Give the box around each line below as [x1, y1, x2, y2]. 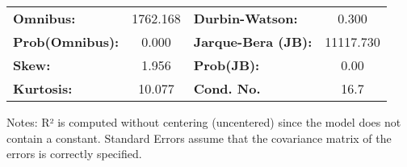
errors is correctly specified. [6, 145, 142, 162]
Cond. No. [193, 79, 261, 98]
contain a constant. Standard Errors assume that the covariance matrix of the [6, 129, 392, 146]
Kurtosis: [13, 79, 73, 98]
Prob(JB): [193, 56, 260, 74]
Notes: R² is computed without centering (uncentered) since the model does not [6, 114, 401, 130]
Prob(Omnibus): [13, 32, 120, 51]
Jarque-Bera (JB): [193, 32, 313, 51]
